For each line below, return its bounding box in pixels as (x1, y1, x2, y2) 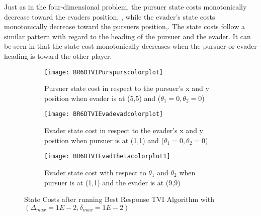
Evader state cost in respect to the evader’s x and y (44, 125, 203, 136)
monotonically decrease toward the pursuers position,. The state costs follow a (4, 21, 245, 32)
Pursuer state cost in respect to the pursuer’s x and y (44, 83, 209, 93)
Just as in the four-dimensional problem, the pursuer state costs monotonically (4, 2, 247, 12)
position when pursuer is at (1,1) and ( (44, 135, 164, 145)
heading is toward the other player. (4, 50, 112, 61)
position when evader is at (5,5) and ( (44, 92, 161, 103)
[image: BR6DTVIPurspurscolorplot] (44, 68, 163, 76)
